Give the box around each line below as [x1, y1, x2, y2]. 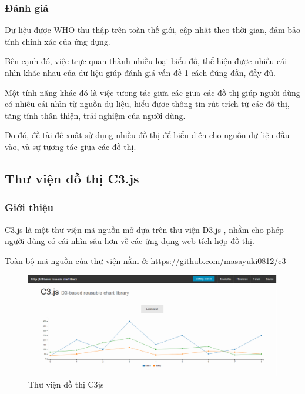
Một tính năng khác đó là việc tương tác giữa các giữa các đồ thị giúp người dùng [5, 86, 300, 98]
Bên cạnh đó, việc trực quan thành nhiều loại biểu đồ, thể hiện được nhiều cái [5, 55, 287, 67]
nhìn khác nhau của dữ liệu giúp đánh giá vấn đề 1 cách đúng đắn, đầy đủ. [5, 66, 276, 78]
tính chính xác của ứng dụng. [5, 35, 110, 47]
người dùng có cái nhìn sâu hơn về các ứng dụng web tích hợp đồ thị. [5, 235, 254, 247]
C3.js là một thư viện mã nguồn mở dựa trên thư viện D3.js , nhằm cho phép [5, 223, 284, 235]
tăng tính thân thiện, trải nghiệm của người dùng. [5, 109, 186, 121]
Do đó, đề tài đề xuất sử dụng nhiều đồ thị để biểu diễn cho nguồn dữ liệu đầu [5, 129, 290, 141]
